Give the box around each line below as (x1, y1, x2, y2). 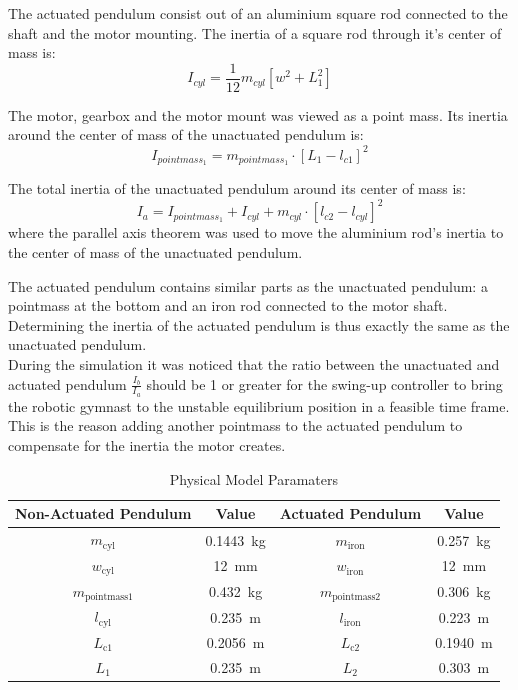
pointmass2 (332, 591, 381, 602)
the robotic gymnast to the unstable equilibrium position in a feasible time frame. (8, 395, 510, 416)
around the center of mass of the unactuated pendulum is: (8, 124, 364, 145)
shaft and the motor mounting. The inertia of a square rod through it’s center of (8, 22, 502, 43)
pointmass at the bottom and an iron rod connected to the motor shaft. (8, 295, 448, 316)
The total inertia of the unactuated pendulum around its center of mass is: (8, 178, 466, 199)
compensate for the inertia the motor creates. (8, 435, 286, 456)
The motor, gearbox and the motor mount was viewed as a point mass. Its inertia (8, 104, 508, 125)
